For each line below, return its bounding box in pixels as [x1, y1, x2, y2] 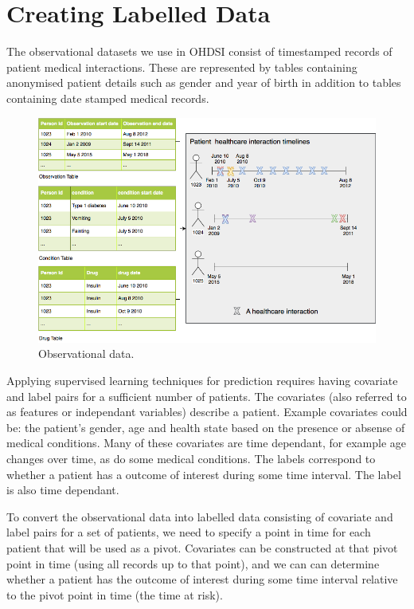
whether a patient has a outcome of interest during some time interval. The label [6, 466, 401, 482]
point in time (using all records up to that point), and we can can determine [6, 555, 380, 572]
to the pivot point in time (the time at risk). [6, 586, 223, 603]
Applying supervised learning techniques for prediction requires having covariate [6, 372, 398, 389]
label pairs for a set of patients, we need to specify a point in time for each [6, 524, 371, 540]
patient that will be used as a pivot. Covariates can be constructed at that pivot [6, 539, 398, 556]
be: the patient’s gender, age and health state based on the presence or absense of [6, 418, 405, 435]
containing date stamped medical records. [6, 89, 209, 106]
